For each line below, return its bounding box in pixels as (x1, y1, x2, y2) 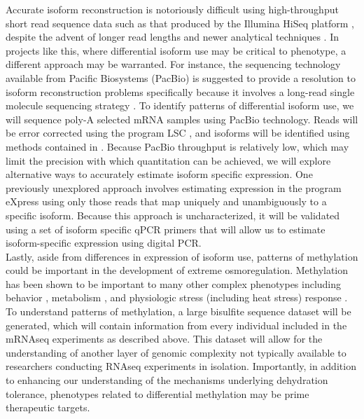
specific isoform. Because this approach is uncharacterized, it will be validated (6, 207, 340, 222)
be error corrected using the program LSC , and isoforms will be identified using (6, 125, 350, 140)
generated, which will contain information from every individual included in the (6, 317, 347, 332)
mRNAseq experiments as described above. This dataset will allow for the (6, 331, 323, 346)
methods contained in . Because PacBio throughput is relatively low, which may (6, 139, 349, 153)
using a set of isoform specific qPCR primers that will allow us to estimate (6, 221, 325, 236)
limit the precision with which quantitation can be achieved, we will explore (6, 153, 331, 167)
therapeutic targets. (6, 400, 90, 415)
